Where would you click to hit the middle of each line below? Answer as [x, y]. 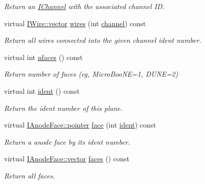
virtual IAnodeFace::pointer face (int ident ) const [80, 125]
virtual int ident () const [42, 90]
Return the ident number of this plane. [63, 108]
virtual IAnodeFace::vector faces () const [67, 159]
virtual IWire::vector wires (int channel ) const [75, 23]
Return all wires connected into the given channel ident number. [103, 40]
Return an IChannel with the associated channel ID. [84, 6]
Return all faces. [29, 175]
